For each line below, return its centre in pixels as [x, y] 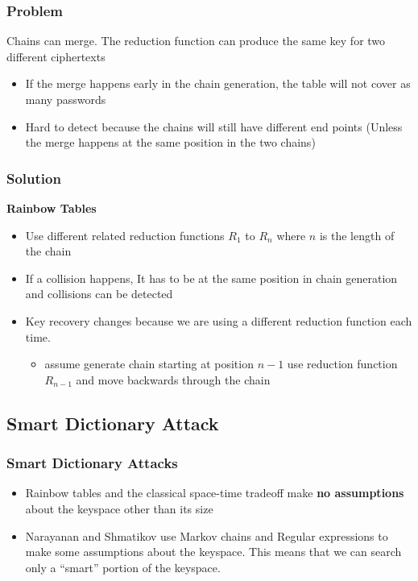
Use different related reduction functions [125, 235]
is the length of [357, 235]
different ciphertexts [56, 56]
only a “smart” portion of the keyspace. [123, 567]
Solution [34, 178]
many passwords [66, 99]
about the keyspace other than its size [119, 508]
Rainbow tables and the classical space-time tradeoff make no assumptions [215, 493]
